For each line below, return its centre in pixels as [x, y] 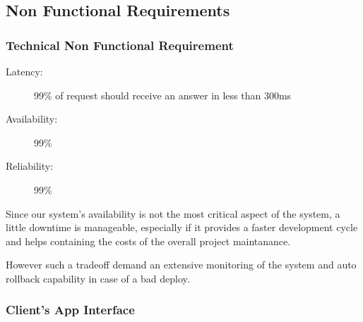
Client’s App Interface [70, 310]
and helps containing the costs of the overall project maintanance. [148, 241]
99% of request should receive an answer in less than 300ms [163, 95]
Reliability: [30, 166]
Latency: [24, 71]
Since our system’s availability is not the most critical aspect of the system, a [173, 213]
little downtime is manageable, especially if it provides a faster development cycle [182, 227]
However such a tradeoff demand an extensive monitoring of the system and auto [181, 265]
